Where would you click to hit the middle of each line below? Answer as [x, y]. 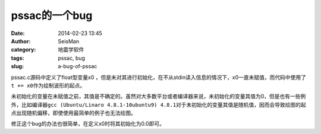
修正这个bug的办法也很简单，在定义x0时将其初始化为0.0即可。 [88, 124]
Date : [18, 33]
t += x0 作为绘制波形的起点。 [48, 85]
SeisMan [69, 41]
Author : [21, 41]
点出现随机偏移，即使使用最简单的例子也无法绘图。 [73, 113]
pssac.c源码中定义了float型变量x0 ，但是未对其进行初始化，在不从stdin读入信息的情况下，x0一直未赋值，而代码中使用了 [158, 77]
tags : [18, 58]
